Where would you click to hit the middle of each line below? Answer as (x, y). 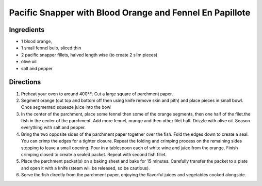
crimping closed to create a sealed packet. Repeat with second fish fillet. (94, 155)
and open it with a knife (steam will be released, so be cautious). (85, 168)
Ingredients (27, 30)
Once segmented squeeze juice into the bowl (66, 107)
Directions (25, 82)
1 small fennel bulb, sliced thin (51, 48)
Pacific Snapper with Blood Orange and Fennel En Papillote (130, 13)
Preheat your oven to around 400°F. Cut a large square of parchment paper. (97, 94)
